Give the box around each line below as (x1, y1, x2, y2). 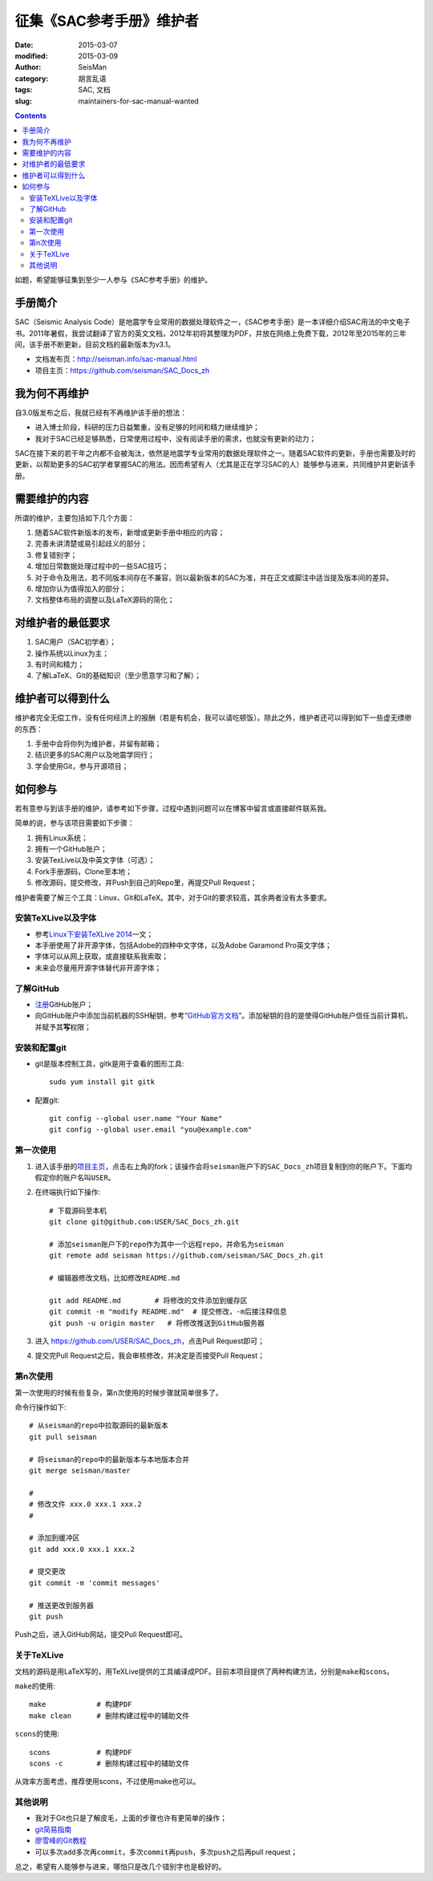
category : (14, 73, 49, 83)
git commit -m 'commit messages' (29, 1578, 160, 1587)
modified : (14, 51, 48, 60)
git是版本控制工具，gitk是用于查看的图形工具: (34, 1058, 184, 1068)
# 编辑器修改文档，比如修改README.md (49, 1274, 180, 1283)
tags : (14, 85, 33, 95)
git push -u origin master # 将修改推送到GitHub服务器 (49, 1318, 265, 1327)
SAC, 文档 (78, 85, 111, 95)
